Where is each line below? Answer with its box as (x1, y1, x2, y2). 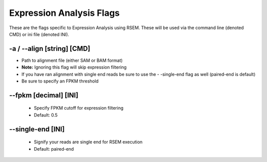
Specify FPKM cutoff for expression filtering (34, 105, 124, 111)
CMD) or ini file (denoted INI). (9, 31, 69, 37)
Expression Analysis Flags (9, 7, 120, 18)
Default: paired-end (34, 146, 74, 152)
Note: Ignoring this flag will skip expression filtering (21, 64, 127, 70)
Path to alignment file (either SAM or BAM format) (21, 57, 123, 63)
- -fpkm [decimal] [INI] (9, 91, 79, 99)
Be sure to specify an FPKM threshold (21, 78, 99, 84)
